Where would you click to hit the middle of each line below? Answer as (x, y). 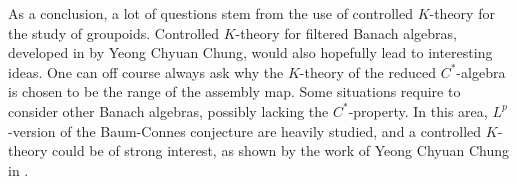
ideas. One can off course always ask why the (146, 71)
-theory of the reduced (367, 71)
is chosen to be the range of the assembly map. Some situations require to (234, 91)
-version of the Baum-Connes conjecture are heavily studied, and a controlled (245, 130)
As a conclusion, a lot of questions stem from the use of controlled (210, 13)
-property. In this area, (418, 110)
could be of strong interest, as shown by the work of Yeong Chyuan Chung (280, 150)
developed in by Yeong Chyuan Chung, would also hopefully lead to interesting (250, 52)
